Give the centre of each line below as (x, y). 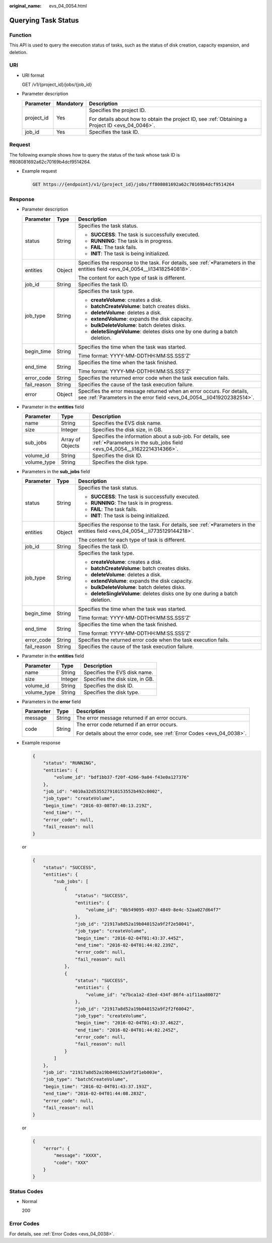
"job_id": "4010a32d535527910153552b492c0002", (103, 791)
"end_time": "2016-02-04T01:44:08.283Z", (95, 1094)
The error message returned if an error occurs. (132, 718)
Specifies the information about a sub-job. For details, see (161, 436)
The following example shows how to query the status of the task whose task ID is (95, 155)
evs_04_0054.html (68, 6)
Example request (40, 171)
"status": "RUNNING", (70, 763)
